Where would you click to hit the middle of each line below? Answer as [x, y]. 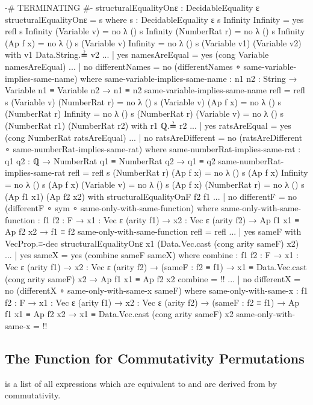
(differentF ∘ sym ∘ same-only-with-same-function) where [112, 208]
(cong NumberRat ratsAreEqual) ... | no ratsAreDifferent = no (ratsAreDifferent [154, 137]
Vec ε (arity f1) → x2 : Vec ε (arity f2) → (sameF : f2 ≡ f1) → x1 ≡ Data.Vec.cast [156, 267]
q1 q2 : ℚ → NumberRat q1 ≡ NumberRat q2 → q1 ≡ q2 [110, 160]
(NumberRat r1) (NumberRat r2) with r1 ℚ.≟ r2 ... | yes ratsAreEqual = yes [148, 125]
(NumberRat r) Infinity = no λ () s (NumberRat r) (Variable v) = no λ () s [144, 113]
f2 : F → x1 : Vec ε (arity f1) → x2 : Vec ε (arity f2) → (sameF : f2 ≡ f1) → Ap [152, 302]
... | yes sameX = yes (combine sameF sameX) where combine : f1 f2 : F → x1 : [152, 255]
